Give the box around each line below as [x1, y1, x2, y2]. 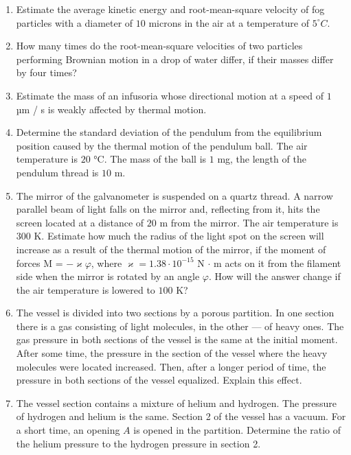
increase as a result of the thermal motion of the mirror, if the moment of [16, 242, 326, 256]
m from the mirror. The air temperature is [159, 215, 339, 229]
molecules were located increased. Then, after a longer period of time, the [16, 359, 326, 373]
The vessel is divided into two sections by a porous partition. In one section [16, 305, 335, 320]
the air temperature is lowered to [16, 282, 155, 296]
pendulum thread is [16, 165, 99, 179]
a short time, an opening [16, 423, 120, 437]
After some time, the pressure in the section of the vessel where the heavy [16, 346, 328, 360]
